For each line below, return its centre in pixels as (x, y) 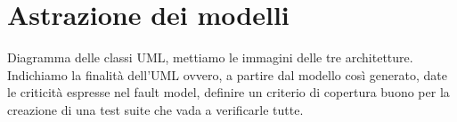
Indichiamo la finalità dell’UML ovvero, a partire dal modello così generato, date (227, 74)
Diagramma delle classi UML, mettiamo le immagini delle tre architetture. (210, 57)
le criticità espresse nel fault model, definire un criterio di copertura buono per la (228, 92)
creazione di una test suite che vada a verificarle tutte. (155, 109)
